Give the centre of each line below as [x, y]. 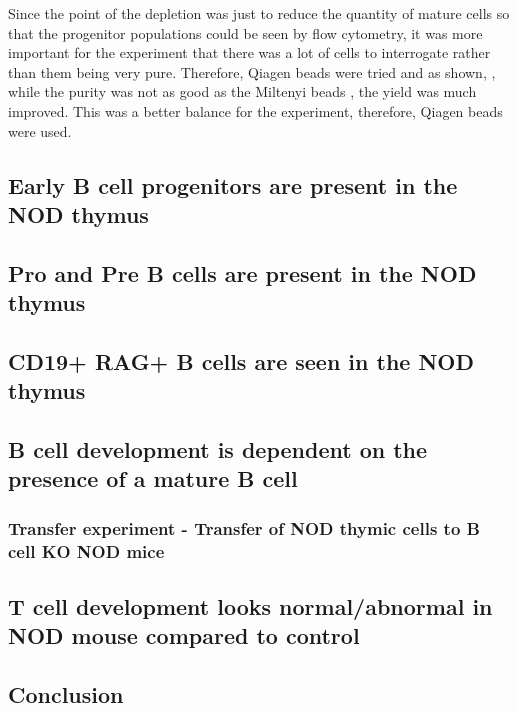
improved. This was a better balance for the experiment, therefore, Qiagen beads [255, 110]
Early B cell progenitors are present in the [233, 184]
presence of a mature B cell [153, 478]
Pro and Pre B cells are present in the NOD [242, 272]
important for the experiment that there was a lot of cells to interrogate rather [249, 52]
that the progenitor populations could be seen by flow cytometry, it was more [245, 32]
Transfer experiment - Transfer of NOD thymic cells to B [244, 527]
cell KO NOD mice [86, 550]
